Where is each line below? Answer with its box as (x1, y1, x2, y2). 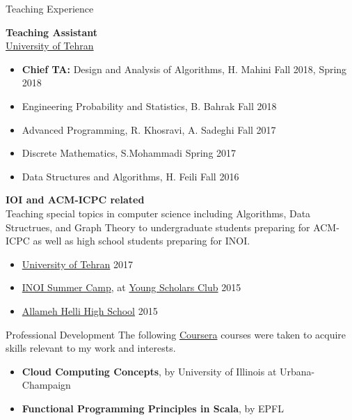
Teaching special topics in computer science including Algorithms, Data (6, 205, 311, 220)
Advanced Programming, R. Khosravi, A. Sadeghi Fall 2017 (22, 122, 276, 137)
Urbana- (280, 364, 315, 378)
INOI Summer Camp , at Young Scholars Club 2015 (22, 280, 241, 295)
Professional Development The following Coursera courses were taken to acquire (6, 327, 346, 341)
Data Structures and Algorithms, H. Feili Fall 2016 (22, 169, 239, 183)
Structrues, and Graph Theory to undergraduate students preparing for (6, 219, 310, 234)
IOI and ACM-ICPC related (6, 192, 145, 207)
